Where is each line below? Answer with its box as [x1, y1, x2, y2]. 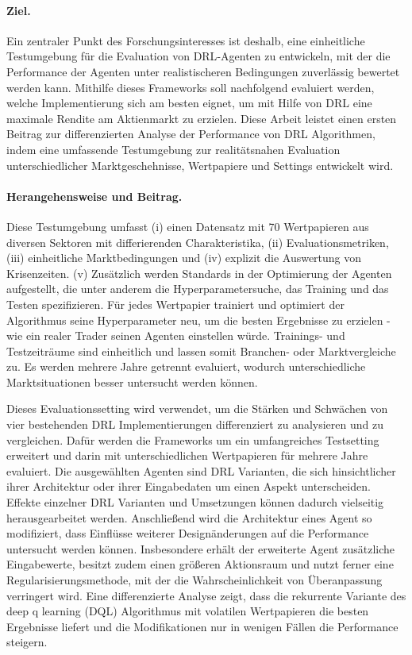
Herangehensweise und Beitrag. [6, 187, 183, 204]
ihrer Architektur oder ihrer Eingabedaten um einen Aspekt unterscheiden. [6, 478, 371, 495]
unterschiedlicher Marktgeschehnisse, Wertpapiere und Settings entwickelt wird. [6, 156, 394, 173]
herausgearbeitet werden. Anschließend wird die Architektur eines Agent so [6, 509, 372, 526]
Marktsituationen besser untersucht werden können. [6, 373, 258, 390]
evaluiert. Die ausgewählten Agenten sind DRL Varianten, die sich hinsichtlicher [6, 462, 396, 479]
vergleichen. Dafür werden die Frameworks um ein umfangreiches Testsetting [6, 431, 379, 448]
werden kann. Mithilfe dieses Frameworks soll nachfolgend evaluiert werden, [6, 79, 375, 95]
